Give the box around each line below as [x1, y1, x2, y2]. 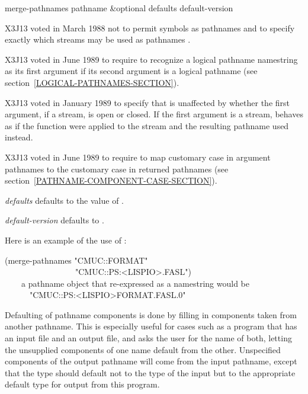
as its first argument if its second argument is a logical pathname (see [5, 65, 258, 77]
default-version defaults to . [5, 214, 104, 226]
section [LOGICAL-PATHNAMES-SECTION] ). [5, 76, 179, 88]
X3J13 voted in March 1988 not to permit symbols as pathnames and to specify [5, 21, 295, 34]
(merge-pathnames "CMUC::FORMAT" [5, 254, 148, 266]
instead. [5, 131, 33, 143]
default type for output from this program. [5, 378, 160, 390]
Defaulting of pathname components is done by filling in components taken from [5, 308, 297, 321]
